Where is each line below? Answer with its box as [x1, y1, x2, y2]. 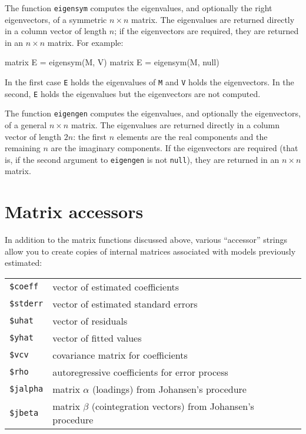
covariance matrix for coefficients [52, 348, 188, 362]
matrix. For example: [47, 36, 124, 48]
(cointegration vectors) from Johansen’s [91, 399, 254, 413]
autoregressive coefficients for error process [52, 365, 228, 379]
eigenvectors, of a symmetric [5, 13, 107, 25]
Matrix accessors [5, 199, 144, 223]
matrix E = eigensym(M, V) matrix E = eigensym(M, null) [5, 56, 219, 68]
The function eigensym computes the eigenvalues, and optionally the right [5, 2, 272, 14]
